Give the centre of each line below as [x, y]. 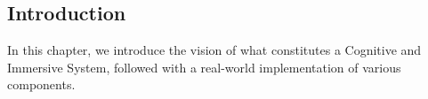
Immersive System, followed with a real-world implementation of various [204, 67]
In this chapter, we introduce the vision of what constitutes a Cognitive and [214, 50]
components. [41, 84]
